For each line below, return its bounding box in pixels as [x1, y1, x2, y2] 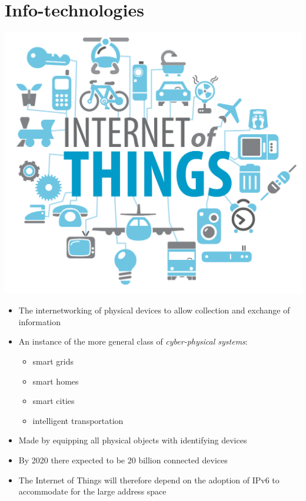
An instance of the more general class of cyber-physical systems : [18, 335, 248, 348]
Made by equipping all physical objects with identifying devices [18, 434, 247, 446]
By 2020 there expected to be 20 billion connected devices [18, 453, 228, 466]
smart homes [32, 375, 79, 387]
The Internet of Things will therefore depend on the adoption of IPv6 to [18, 473, 280, 486]
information [18, 315, 61, 328]
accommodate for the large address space [18, 485, 167, 497]
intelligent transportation [32, 414, 124, 426]
